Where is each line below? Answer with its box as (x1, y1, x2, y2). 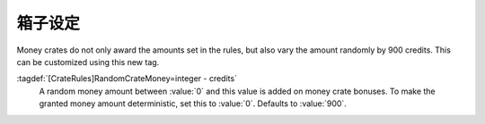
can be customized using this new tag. (16, 56, 160, 67)
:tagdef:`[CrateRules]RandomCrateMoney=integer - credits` (16, 73, 238, 84)
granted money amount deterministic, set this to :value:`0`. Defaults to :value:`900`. (39, 98, 348, 109)
